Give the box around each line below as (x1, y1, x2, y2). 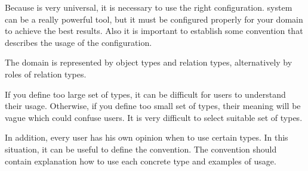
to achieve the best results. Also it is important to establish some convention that (5, 24, 303, 37)
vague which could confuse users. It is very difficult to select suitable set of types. (5, 111, 303, 123)
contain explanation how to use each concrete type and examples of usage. (5, 154, 276, 167)
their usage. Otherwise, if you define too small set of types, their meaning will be (5, 100, 301, 112)
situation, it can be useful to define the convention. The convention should (5, 142, 277, 155)
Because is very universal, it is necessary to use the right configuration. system (5, 1, 292, 13)
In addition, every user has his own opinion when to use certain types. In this (5, 131, 288, 144)
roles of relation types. (5, 67, 87, 80)
